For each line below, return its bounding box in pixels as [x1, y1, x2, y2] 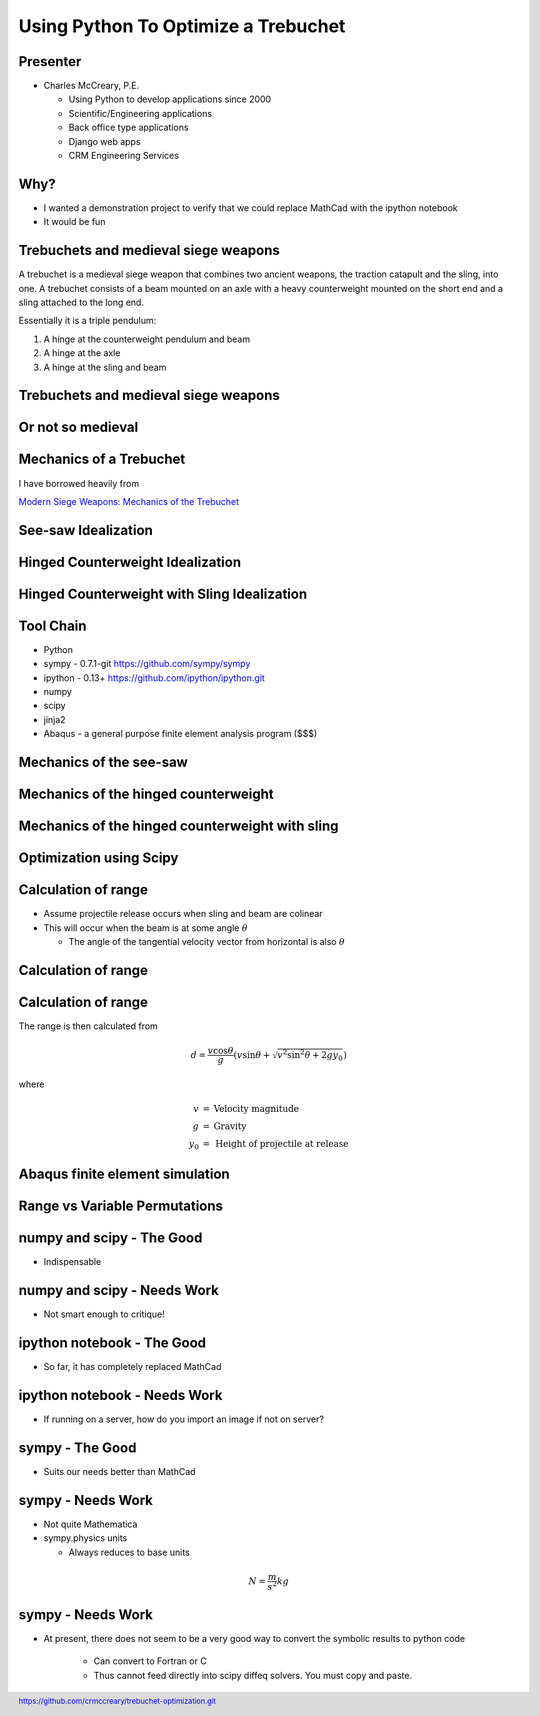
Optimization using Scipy [18, 850, 179, 867]
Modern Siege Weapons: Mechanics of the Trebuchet [18, 495, 240, 507]
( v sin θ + [233, 1049, 271, 1060]
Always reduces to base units [68, 1546, 190, 1558]
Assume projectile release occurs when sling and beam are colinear [43, 908, 324, 920]
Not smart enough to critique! [43, 1308, 165, 1320]
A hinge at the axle [43, 347, 121, 359]
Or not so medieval [18, 419, 139, 436]
